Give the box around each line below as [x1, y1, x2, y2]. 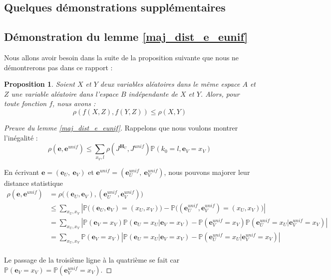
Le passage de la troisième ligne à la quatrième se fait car [4, 255, 180, 265]
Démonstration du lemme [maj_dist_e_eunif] [4, 29, 248, 44]
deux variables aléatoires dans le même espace [100, 79, 240, 89]
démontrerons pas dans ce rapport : [4, 62, 113, 72]
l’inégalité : [4, 132, 38, 142]
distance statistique [4, 177, 63, 188]
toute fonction [4, 98, 47, 109]
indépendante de [128, 88, 178, 99]
